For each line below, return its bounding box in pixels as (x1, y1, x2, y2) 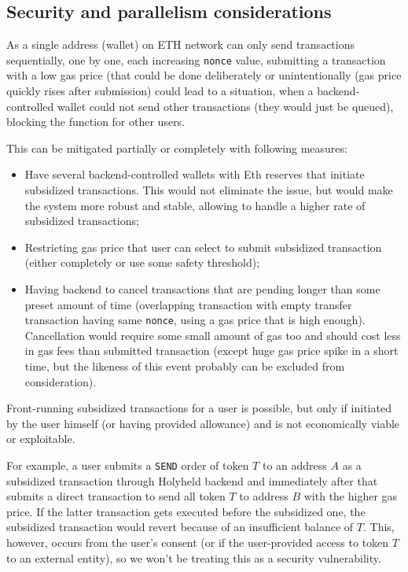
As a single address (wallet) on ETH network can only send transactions (6, 36, 355, 53)
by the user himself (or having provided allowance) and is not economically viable (6, 415, 400, 431)
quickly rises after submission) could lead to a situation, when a (6, 83, 314, 99)
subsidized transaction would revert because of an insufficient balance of (6, 518, 354, 535)
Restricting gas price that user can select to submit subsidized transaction (24, 238, 382, 255)
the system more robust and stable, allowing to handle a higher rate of (24, 197, 366, 213)
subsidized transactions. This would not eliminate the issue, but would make (24, 182, 393, 198)
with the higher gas (303, 488, 398, 504)
